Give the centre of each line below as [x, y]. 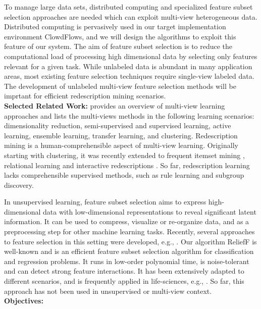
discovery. [19, 185]
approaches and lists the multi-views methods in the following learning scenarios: [129, 115]
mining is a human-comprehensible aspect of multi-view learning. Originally [121, 145]
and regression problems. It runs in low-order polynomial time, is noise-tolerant [127, 261]
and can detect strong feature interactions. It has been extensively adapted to [124, 271]
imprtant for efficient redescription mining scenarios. [85, 96]
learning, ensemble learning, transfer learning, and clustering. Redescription [121, 135]
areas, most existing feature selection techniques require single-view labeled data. [129, 76]
